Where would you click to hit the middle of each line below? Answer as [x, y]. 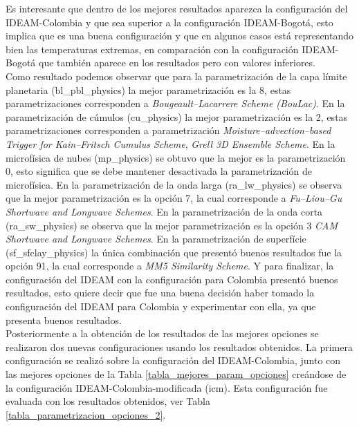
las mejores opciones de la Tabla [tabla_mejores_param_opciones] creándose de [176, 374]
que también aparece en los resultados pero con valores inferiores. [177, 63]
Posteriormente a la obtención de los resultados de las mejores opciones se [162, 333]
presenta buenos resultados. [64, 320]
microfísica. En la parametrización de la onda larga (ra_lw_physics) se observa [174, 184]
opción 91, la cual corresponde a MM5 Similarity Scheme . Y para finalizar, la [170, 266]
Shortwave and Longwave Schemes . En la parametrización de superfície [156, 239]
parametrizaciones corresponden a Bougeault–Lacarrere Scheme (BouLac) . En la [175, 103]
